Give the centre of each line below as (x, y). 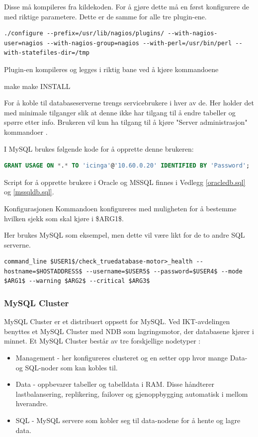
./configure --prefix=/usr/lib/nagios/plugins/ (84, 34)
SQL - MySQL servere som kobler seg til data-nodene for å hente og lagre (128, 420)
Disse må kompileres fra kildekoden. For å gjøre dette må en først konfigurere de (127, 6)
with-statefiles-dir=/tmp (47, 53)
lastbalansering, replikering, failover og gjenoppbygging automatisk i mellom (132, 393)
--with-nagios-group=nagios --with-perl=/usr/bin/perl (139, 43)
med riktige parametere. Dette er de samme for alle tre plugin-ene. (105, 16)
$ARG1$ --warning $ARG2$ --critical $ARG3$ (77, 281)
